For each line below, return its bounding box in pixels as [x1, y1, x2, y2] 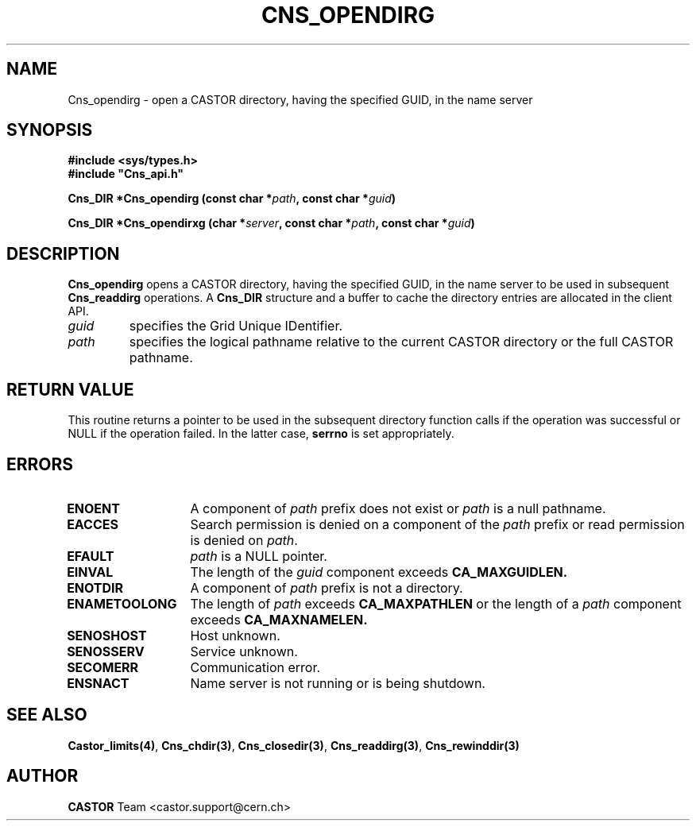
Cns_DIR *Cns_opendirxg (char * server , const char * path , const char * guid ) [68, 216, 475, 230]
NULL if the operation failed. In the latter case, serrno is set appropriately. [68, 427, 454, 441]
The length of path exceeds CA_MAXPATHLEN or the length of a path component [190, 595, 682, 612]
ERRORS [6, 454, 74, 474]
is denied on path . [190, 531, 298, 548]
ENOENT [67, 500, 120, 516]
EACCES [67, 516, 118, 532]
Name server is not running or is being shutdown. [190, 674, 485, 691]
